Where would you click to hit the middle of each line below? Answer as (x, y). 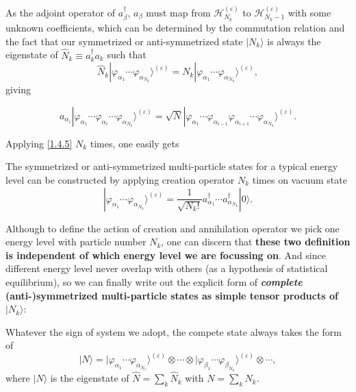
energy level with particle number (76, 242)
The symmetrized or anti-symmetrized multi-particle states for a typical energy (172, 166)
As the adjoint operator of (61, 12)
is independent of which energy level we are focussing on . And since (166, 255)
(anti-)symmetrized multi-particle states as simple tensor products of (172, 295)
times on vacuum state (300, 180)
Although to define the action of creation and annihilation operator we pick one (173, 228)
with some (309, 12)
